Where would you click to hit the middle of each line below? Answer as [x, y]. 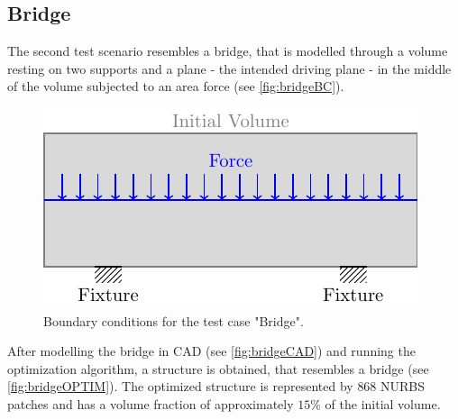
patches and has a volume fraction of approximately [151, 403]
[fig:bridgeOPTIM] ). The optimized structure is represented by [180, 386]
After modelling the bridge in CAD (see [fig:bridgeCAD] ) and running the [211, 351]
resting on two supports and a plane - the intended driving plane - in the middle [229, 68]
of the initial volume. [383, 403]
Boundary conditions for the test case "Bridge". [174, 320]
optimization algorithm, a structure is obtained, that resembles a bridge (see [218, 368]
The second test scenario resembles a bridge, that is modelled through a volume [228, 51]
